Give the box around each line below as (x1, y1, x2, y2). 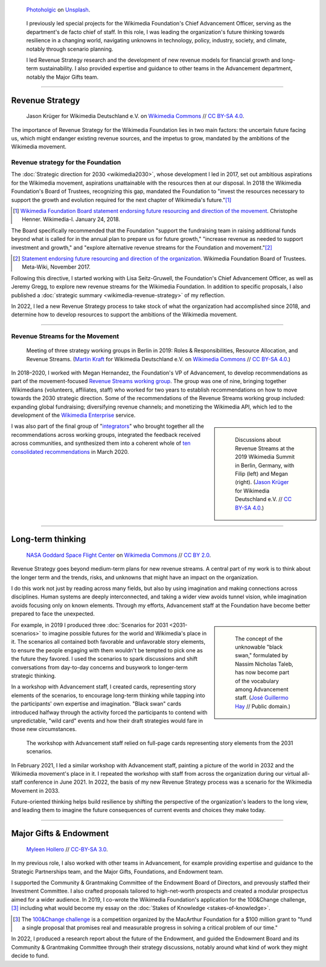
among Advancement (235, 686, 289, 693)
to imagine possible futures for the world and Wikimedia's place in (42, 630, 207, 637)
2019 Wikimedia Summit (235, 453, 295, 461)
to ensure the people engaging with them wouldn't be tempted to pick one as (11, 646, 203, 654)
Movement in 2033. (11, 787, 60, 794)
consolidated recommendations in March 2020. (11, 448, 129, 455)
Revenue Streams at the (235, 445, 295, 452)
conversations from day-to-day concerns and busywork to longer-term (11, 663, 188, 671)
